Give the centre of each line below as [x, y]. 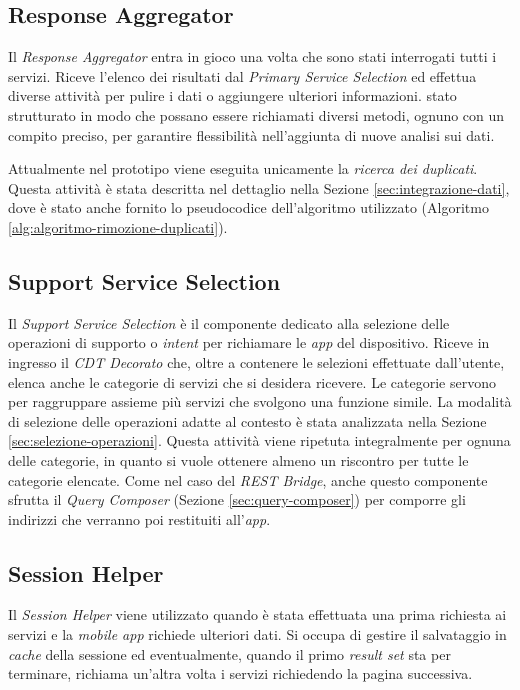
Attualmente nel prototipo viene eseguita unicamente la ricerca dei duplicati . [243, 168]
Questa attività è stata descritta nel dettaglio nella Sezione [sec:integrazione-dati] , [259, 187]
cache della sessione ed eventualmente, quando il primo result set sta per [229, 653]
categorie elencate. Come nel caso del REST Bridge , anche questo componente [248, 479]
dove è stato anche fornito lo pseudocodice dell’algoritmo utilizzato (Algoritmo [248, 207]
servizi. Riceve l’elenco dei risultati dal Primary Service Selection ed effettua [242, 75]
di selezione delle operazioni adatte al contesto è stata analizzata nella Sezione [247, 420]
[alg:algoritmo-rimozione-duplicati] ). [118, 226]
